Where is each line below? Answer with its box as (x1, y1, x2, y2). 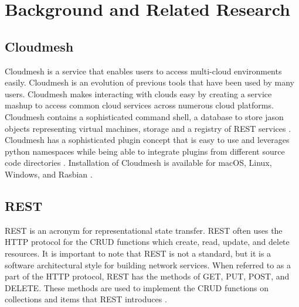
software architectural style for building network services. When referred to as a (5, 258, 291, 271)
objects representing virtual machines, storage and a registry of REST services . (5, 122, 291, 134)
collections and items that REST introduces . (5, 293, 167, 305)
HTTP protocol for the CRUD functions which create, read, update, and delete (5, 236, 290, 248)
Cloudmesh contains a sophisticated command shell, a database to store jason (5, 110, 284, 122)
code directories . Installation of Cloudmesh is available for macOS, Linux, (5, 156, 272, 169)
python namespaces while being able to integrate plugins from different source (5, 145, 285, 157)
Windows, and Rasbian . (5, 168, 93, 180)
